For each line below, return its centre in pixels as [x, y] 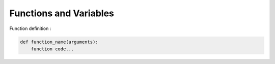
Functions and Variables [62, 13]
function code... [52, 49]
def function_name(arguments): [59, 42]
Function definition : [30, 28]
